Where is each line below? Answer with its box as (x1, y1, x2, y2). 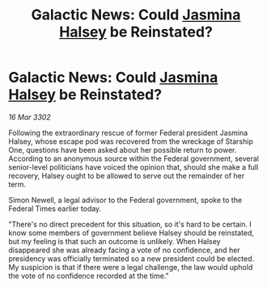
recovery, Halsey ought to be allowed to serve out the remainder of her (8, 171, 245, 180)
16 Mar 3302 (8, 112, 51, 122)
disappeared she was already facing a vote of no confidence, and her (8, 245, 240, 255)
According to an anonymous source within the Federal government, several (8, 154, 259, 163)
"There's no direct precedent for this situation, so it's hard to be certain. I (8, 219, 252, 229)
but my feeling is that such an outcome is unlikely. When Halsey (8, 236, 221, 246)
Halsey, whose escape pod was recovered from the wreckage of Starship (8, 136, 253, 146)
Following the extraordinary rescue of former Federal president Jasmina (8, 128, 248, 137)
